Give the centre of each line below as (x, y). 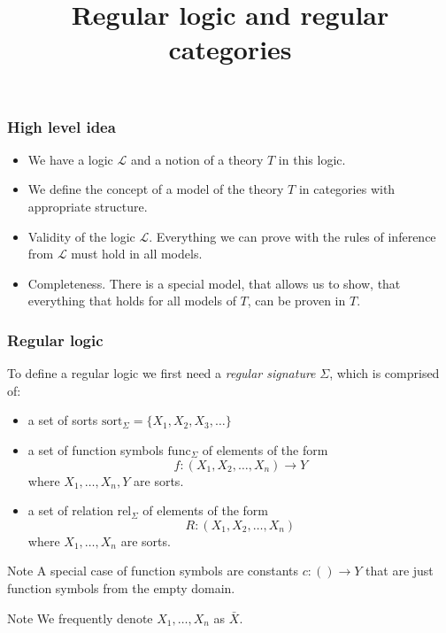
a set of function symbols (96, 450)
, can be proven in (296, 301)
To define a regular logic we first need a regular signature (161, 373)
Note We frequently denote (80, 618)
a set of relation (70, 510)
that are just (400, 571)
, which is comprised (384, 373)
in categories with (347, 189)
